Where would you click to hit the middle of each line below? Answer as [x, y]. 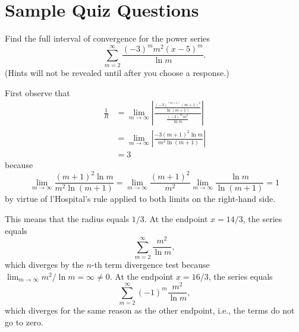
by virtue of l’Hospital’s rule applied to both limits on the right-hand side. [140, 199]
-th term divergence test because [150, 265]
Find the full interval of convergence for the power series [108, 38]
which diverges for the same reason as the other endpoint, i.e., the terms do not [150, 310]
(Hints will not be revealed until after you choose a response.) [117, 73]
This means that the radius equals [67, 219]
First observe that [37, 92]
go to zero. [24, 322]
